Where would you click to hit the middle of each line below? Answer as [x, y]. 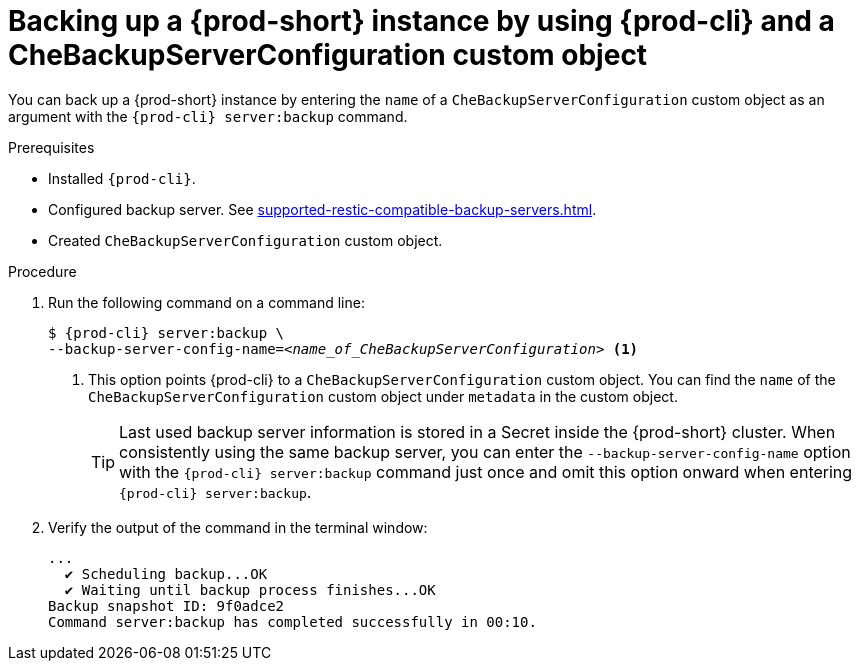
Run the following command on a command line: [206, 302]
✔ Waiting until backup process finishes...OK [250, 589]
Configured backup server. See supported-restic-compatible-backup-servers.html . [322, 209]
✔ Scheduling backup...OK [166, 573]
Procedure [42, 271]
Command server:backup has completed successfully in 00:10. [292, 621]
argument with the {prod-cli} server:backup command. [208, 116]
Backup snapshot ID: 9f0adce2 [166, 605]
